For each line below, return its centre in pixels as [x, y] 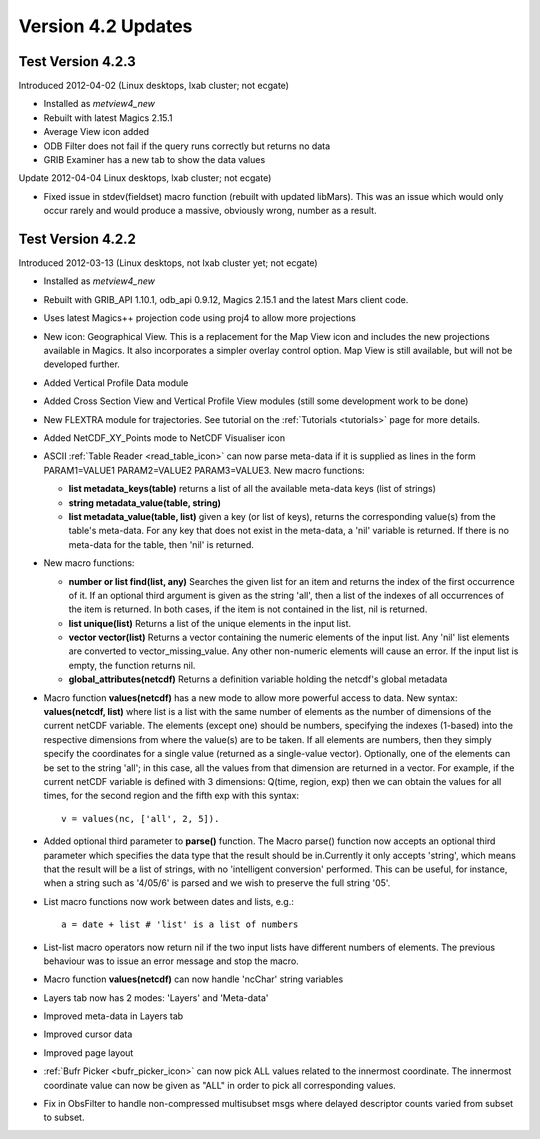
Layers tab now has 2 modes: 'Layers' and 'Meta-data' [156, 997]
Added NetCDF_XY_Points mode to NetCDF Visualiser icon [164, 438]
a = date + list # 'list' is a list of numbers [180, 924]
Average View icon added [96, 132]
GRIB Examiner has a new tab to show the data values [154, 160]
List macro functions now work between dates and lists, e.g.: [169, 901]
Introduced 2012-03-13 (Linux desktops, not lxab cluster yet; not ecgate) [168, 263]
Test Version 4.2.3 [77, 61]
